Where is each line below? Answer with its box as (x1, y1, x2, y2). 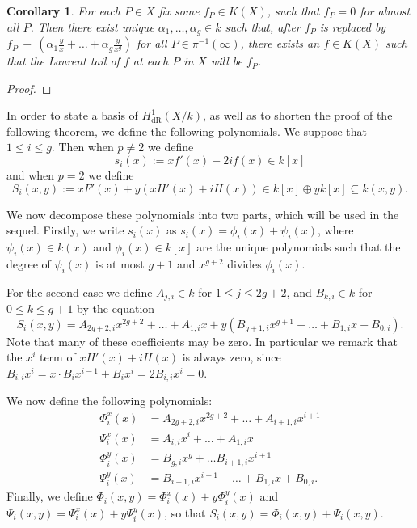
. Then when (51, 138, 114, 155)
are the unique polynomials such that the (196, 239, 401, 255)
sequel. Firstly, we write (6, 222, 124, 239)
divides (227, 255, 262, 272)
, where (318, 222, 354, 239)
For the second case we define (6, 283, 153, 300)
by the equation (77, 300, 155, 317)
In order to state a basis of (6, 107, 138, 124)
